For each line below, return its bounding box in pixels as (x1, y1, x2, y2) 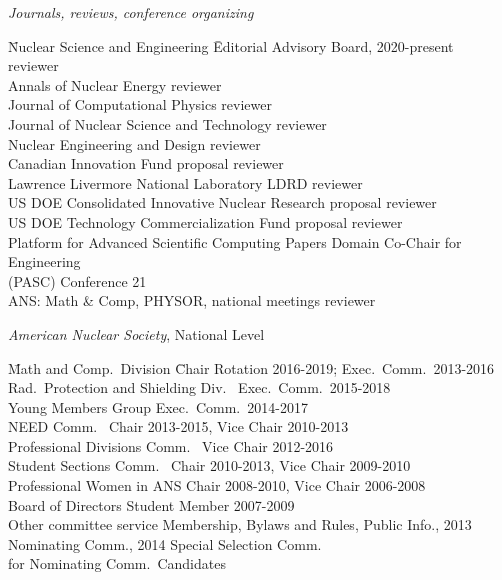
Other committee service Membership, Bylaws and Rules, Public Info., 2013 (8, 514, 472, 535)
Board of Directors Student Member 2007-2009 (8, 494, 295, 515)
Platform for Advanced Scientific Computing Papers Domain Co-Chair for (8, 231, 462, 252)
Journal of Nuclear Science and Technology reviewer (8, 113, 327, 134)
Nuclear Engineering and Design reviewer (8, 133, 261, 154)
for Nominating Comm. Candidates (8, 553, 226, 574)
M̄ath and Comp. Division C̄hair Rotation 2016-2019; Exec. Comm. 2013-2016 (8, 357, 495, 378)
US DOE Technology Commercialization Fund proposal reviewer (8, 211, 403, 232)
